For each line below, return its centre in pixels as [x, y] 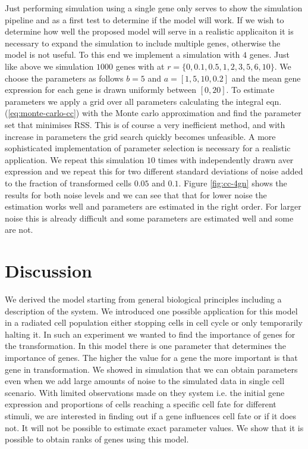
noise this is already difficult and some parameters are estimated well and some [149, 218]
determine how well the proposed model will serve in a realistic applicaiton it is [149, 31]
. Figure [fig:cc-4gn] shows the [233, 183]
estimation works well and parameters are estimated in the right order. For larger [153, 206]
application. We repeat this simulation [75, 159]
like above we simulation [49, 66]
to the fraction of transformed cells [68, 183]
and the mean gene [266, 78]
